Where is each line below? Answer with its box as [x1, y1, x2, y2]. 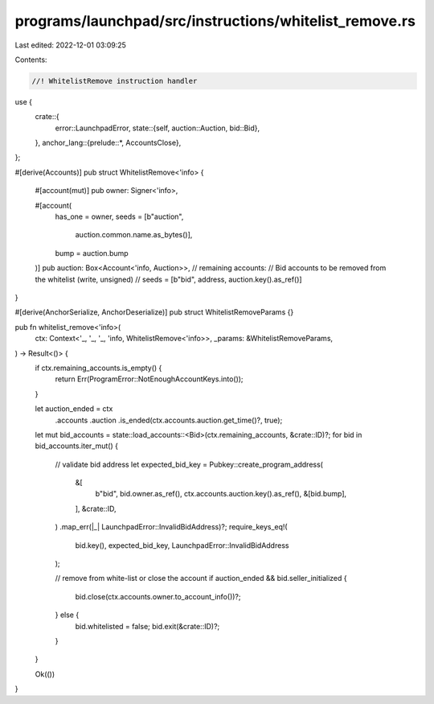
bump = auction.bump [55, 248, 129, 257]
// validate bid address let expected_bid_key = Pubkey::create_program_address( [55, 459, 323, 469]
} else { [55, 610, 80, 620]
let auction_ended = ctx [35, 404, 113, 414]
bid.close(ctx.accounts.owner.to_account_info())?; [75, 591, 241, 601]
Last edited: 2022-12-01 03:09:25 [14, 40, 126, 50]
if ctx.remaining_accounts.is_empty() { [35, 363, 162, 373]
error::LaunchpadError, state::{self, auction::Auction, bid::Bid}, [55, 123, 260, 133]
